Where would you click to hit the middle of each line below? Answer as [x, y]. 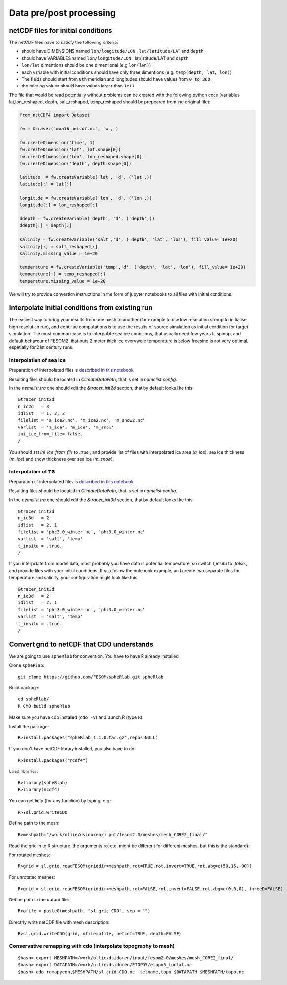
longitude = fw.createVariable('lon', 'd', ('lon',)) [86, 198]
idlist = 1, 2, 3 [41, 413]
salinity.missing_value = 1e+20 [59, 253]
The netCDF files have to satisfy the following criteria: [64, 43]
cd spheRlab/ [34, 699]
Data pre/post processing [62, 13]
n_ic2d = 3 [34, 406]
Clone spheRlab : [27, 665]
